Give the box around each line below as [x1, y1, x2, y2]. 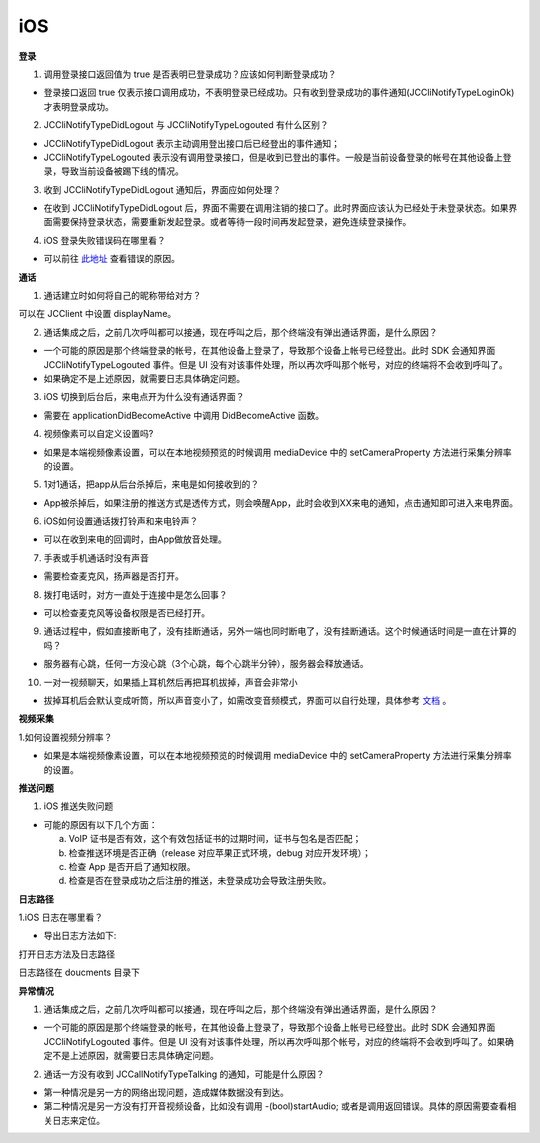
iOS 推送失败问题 [43, 800, 114, 812]
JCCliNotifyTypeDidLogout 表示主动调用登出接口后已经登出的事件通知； [43, 137, 340, 149]
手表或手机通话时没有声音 [43, 551, 149, 564]
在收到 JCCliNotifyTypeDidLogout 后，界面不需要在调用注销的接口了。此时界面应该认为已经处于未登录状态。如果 [43, 202, 509, 214]
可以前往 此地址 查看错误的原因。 [43, 253, 180, 265]
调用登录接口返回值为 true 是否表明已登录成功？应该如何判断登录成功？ [43, 68, 337, 80]
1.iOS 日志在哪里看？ [18, 911, 104, 924]
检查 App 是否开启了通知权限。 [68, 860, 196, 872]
